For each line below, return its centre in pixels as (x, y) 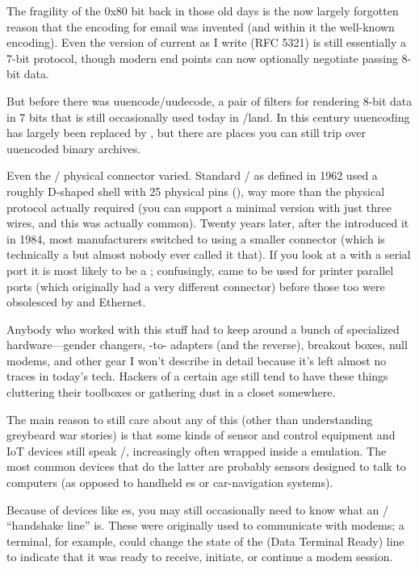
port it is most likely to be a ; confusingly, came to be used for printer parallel (200, 270)
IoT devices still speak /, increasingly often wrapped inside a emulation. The (197, 450)
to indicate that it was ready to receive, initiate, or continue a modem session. (200, 557)
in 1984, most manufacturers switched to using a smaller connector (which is (196, 238)
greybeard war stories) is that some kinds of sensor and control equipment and (201, 435)
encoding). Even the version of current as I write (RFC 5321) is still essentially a (207, 42)
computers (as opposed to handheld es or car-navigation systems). (170, 483)
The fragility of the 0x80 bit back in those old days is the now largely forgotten (203, 10)
